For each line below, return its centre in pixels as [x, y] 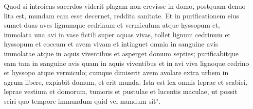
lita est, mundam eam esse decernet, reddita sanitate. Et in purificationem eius [122, 15]
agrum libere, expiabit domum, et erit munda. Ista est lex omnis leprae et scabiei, [126, 82]
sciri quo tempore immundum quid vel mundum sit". [82, 101]
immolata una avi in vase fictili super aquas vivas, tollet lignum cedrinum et [117, 34]
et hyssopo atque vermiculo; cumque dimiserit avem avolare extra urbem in [116, 72]
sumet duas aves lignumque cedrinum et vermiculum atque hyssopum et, [112, 25]
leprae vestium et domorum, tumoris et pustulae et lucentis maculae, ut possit [121, 91]
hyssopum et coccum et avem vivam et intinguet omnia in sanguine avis [111, 44]
